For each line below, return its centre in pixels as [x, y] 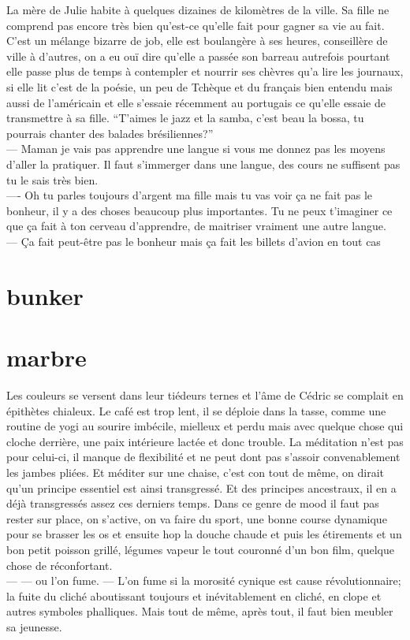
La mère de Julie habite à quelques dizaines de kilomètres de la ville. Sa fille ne [198, 9]
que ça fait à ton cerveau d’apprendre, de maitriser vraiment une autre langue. [196, 226]
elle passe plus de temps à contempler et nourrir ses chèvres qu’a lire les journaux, [205, 71]
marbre [47, 357]
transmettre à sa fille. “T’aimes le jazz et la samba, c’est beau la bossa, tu [185, 118]
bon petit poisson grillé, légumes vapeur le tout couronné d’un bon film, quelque [200, 549]
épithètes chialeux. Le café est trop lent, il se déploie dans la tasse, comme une [196, 410]
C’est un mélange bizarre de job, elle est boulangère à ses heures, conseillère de [197, 41]
